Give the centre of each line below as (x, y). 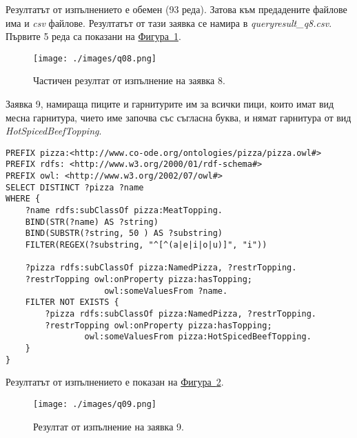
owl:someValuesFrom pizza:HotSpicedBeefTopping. (198, 337)
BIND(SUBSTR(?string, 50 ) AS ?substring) (124, 233)
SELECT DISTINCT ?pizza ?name (75, 187)
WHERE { (23, 199)
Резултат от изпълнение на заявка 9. (109, 426)
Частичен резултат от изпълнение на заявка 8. (129, 80)
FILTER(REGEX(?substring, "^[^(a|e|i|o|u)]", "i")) (146, 245)
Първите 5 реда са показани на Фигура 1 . (93, 36)
